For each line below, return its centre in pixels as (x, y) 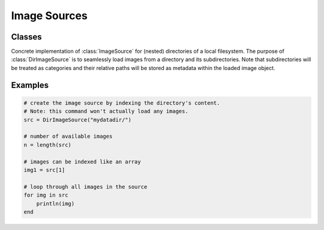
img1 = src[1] (44, 170)
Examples (30, 85)
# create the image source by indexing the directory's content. (122, 103)
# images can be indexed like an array (82, 161)
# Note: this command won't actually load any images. (106, 111)
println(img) (55, 203)
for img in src (46, 195)
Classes (26, 37)
